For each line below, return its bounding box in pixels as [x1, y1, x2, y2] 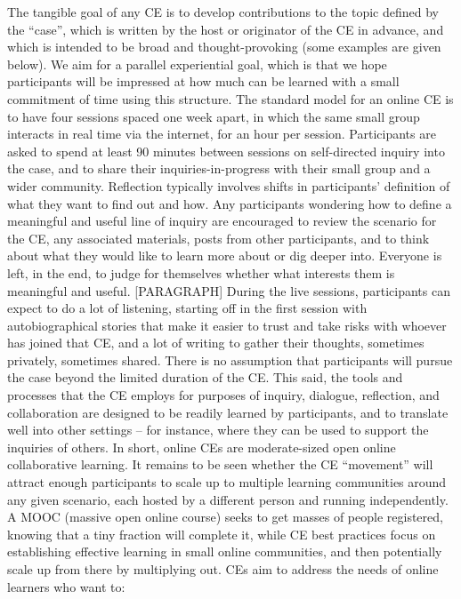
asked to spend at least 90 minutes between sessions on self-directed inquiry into [7, 141, 445, 160]
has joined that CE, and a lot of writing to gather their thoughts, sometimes [7, 333, 425, 352]
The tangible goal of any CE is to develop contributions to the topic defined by [7, 3, 439, 20]
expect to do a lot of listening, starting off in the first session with [7, 299, 368, 317]
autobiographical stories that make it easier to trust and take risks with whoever [7, 315, 447, 334]
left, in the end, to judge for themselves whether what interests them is [7, 263, 395, 282]
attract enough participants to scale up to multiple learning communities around [7, 473, 447, 491]
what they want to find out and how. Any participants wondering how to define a [7, 194, 452, 212]
